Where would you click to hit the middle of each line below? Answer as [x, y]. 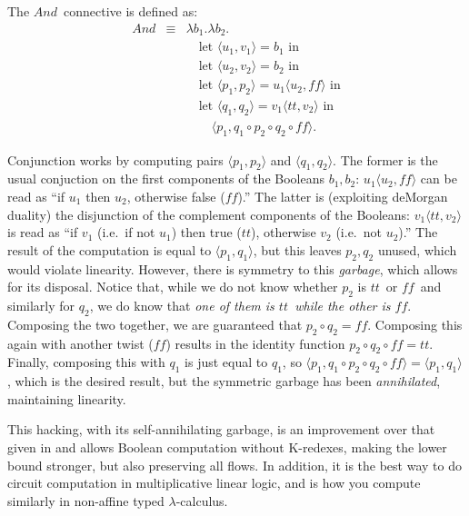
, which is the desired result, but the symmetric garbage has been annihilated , [224, 381]
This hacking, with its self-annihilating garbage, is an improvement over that [221, 429]
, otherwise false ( [176, 197]
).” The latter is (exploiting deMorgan [343, 197]
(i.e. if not [126, 232]
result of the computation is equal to [110, 249]
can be [439, 179]
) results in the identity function [255, 343]
